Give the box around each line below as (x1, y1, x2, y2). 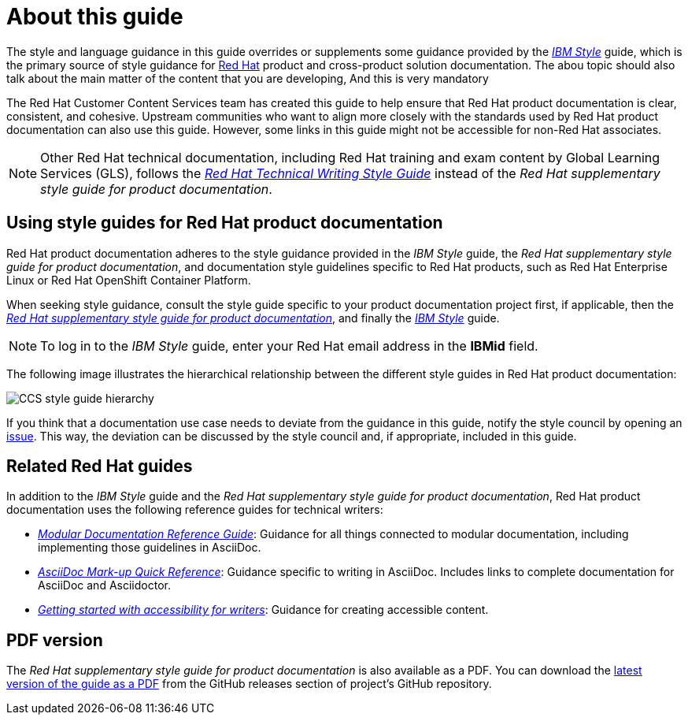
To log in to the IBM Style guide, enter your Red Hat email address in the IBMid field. (40, 337, 538, 354)
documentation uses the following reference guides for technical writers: (6, 503, 383, 517)
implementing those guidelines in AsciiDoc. (38, 541, 261, 555)
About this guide (6, 3, 183, 30)
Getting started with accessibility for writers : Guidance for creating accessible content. (38, 603, 489, 617)
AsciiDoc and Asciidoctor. (38, 578, 171, 593)
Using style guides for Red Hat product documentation (6, 213, 443, 233)
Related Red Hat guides (6, 456, 193, 477)
